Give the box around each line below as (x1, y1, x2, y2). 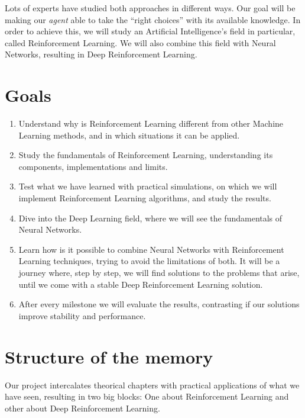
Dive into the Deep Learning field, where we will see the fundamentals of (18, 211, 283, 224)
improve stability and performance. (18, 309, 146, 321)
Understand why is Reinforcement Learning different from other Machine (18, 117, 284, 130)
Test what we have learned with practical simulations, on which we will (18, 180, 277, 192)
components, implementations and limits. (18, 160, 168, 172)
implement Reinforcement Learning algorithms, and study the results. (18, 192, 271, 204)
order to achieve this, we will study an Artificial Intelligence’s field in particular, (5, 25, 296, 37)
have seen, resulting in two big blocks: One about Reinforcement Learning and (5, 390, 289, 403)
